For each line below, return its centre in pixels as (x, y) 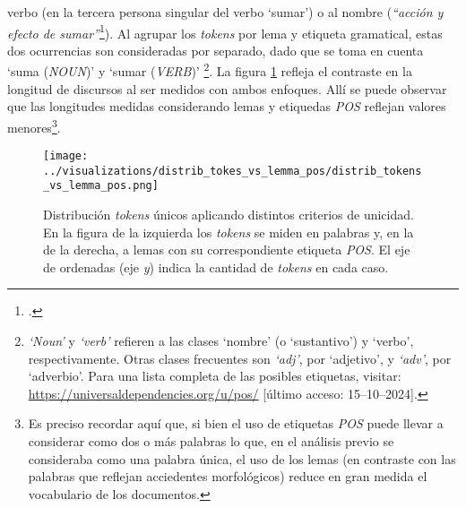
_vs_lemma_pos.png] (101, 186)
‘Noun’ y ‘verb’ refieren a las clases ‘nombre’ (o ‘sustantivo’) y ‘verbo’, (221, 341)
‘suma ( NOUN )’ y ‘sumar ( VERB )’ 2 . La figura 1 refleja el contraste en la (210, 70)
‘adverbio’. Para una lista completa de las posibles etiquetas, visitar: (215, 376)
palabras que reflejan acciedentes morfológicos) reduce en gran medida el (228, 476)
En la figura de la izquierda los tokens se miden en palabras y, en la (229, 232)
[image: (66, 156)
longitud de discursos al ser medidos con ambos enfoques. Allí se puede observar (227, 88)
